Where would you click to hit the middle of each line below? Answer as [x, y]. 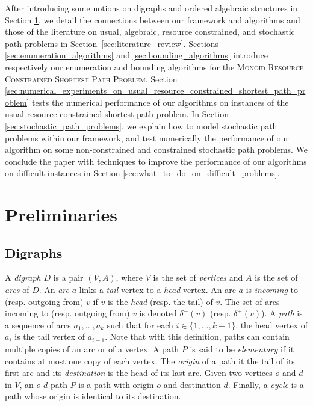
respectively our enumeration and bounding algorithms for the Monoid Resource [154, 66]
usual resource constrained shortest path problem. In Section [117, 114]
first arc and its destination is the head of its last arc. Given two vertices [139, 373]
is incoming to [272, 290]
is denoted [158, 313]
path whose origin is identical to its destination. [93, 396]
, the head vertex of [271, 324]
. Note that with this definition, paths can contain [197, 337]
